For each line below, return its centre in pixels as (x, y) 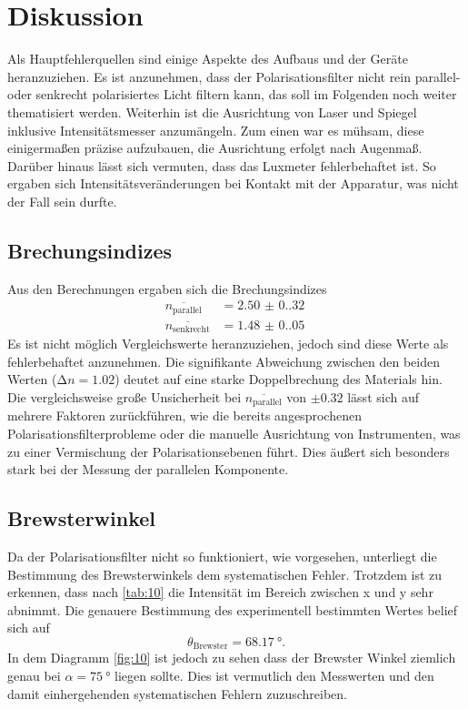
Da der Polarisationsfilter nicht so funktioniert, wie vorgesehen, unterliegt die (222, 557)
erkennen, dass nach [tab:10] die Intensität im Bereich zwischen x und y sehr (220, 592)
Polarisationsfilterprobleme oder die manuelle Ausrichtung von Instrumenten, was (234, 434)
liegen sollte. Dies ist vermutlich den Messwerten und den (274, 676)
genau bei (34, 676)
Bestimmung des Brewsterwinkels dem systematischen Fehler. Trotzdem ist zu (225, 574)
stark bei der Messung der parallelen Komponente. (148, 469)
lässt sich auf (383, 397)
